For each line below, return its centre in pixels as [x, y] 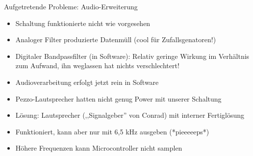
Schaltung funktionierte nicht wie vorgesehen [83, 23]
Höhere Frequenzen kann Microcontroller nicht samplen [99, 148]
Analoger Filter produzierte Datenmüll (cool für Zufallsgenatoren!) [116, 39]
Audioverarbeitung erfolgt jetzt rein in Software [87, 82]
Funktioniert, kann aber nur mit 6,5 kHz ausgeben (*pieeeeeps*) [112, 131]
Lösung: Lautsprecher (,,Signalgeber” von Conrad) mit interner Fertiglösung [130, 115]
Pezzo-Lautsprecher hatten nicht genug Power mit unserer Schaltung [118, 98]
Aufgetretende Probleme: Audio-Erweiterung [71, 6]
